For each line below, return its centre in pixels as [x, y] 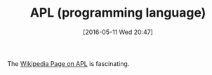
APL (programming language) [118, 13]
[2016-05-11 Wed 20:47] [118, 32]
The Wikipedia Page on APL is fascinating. [68, 63]
